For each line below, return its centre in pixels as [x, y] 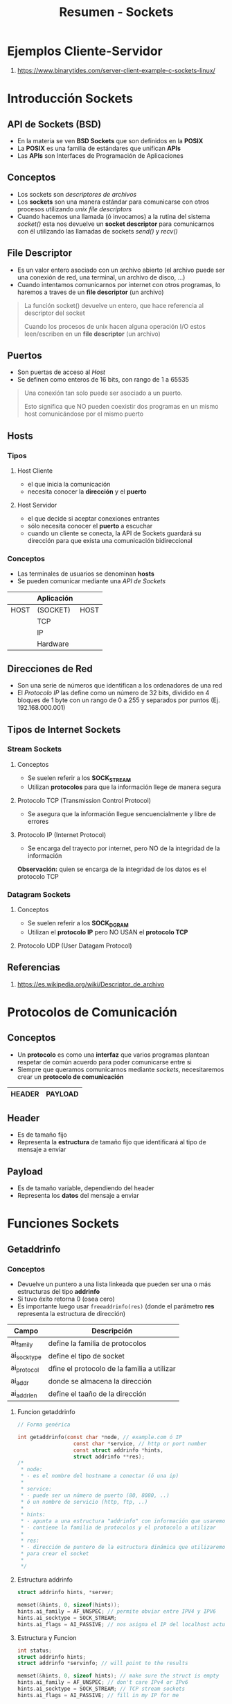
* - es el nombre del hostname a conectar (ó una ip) [100, 1476]
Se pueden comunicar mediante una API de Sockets [91, 581]
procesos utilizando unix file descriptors [74, 209]
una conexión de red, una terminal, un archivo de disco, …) [101, 277]
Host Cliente [35, 471]
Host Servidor [37, 505]
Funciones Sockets [63, 1224]
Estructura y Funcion [47, 1637]
